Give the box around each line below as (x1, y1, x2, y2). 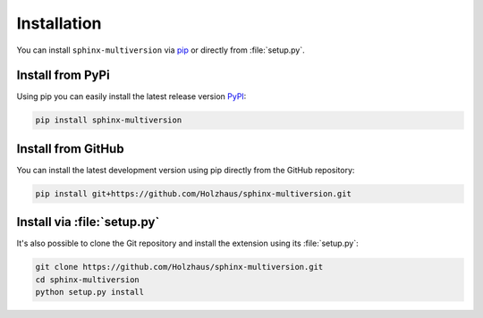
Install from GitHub (16, 141, 124, 156)
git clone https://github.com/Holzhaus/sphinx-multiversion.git (35, 262, 324, 272)
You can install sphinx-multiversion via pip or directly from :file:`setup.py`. (16, 45, 306, 55)
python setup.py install (35, 287, 145, 297)
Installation (16, 13, 102, 33)
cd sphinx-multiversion (35, 274, 140, 285)
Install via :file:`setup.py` (16, 214, 160, 230)
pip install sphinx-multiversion (35, 115, 182, 125)
